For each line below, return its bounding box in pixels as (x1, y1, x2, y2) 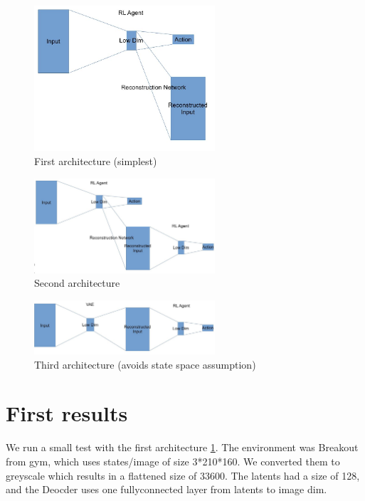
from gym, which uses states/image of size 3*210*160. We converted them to (6, 453, 340, 468)
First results (6, 399, 128, 428)
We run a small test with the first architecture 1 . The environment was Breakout (6, 440, 359, 455)
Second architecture (34, 275, 120, 290)
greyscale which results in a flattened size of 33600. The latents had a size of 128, (6, 468, 360, 482)
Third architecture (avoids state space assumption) (34, 357, 256, 371)
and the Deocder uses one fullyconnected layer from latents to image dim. (6, 482, 327, 497)
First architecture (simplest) (34, 154, 157, 169)
